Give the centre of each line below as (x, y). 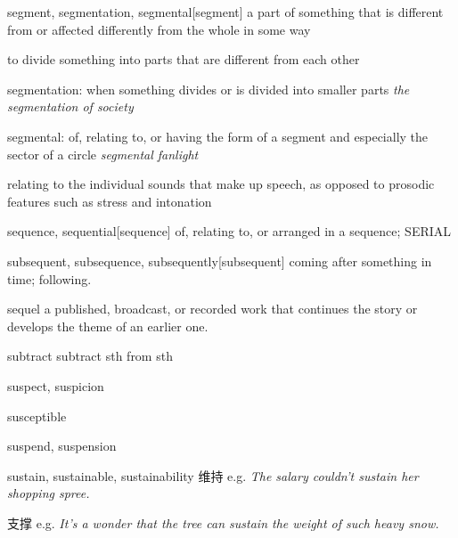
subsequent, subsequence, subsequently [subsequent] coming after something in (220, 261)
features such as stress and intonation (110, 201)
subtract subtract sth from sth (90, 356)
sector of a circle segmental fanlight (103, 154)
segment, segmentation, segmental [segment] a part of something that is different (225, 12)
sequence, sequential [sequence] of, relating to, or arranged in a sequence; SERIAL (229, 231)
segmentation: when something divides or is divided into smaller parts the (209, 89)
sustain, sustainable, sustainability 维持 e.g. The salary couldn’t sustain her (213, 475)
